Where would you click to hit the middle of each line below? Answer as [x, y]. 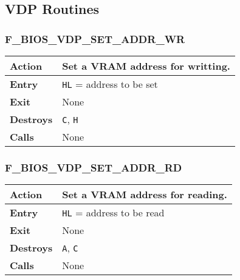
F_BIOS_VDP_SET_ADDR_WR [95, 38]
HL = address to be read [113, 213]
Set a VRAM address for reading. [145, 195]
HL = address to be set [110, 84]
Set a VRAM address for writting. [146, 66]
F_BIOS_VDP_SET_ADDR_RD [94, 167]
